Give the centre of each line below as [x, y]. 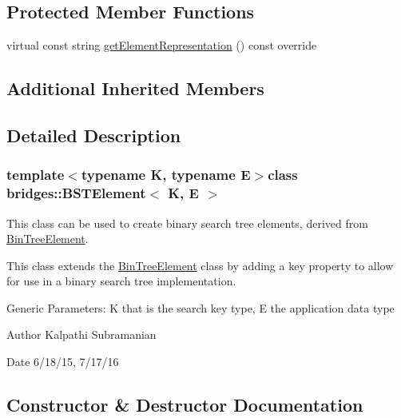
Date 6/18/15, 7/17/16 [63, 362]
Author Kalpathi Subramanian [81, 334]
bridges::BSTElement [76, 193]
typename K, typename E [166, 175]
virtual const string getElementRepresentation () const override [162, 45]
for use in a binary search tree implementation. [121, 281]
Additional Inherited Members [135, 88]
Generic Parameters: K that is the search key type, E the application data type [200, 307]
